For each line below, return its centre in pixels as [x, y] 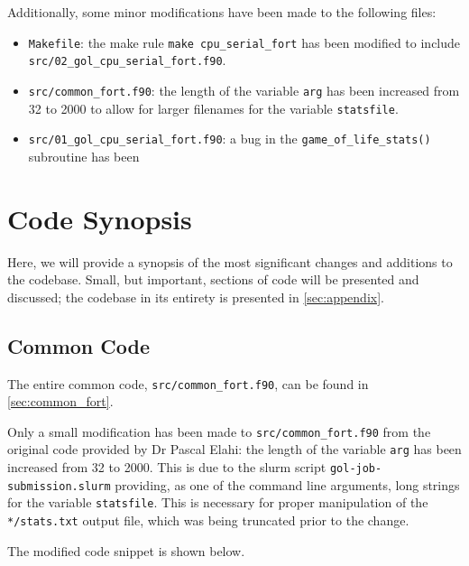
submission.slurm [59, 486]
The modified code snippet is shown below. [126, 550]
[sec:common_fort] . [60, 401]
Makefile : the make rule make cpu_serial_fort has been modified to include [244, 42]
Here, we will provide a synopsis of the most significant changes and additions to [230, 261]
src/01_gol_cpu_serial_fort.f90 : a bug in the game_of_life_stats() [230, 139]
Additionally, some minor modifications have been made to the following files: [222, 12]
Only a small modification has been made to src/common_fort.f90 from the [219, 431]
